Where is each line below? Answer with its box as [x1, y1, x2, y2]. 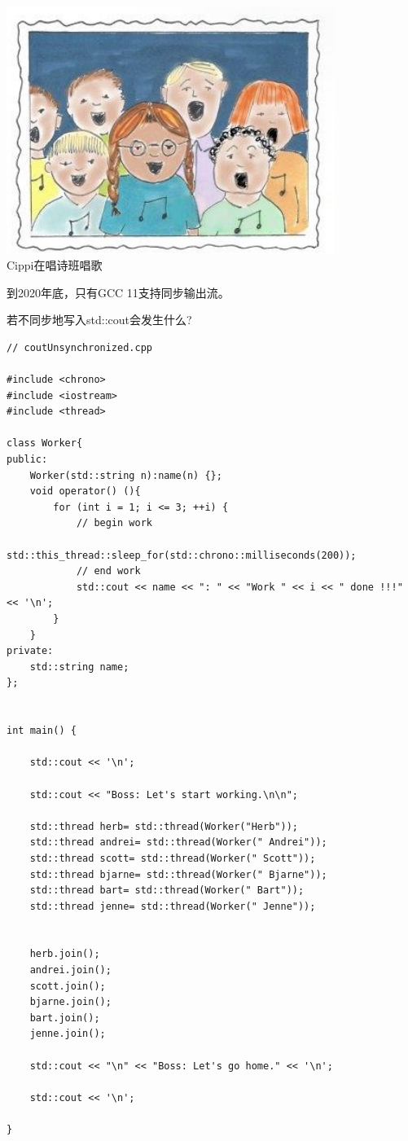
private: [7, 645, 54, 657]
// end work [76, 565, 141, 577]
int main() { [7, 725, 77, 737]
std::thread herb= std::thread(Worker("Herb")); [29, 820, 298, 832]
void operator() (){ [29, 485, 141, 498]
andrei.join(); [29, 964, 112, 976]
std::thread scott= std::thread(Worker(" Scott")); [29, 852, 316, 864]
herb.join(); [29, 948, 100, 960]
